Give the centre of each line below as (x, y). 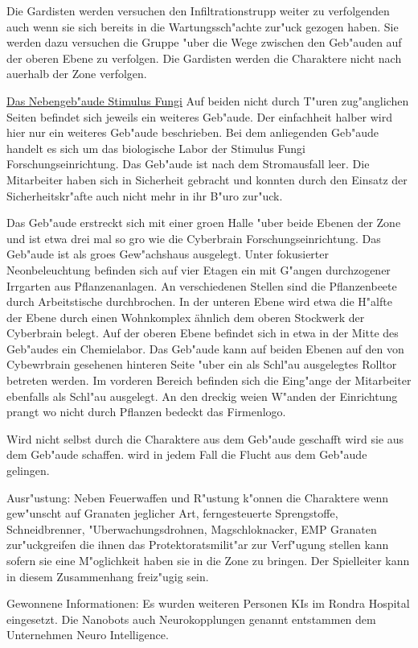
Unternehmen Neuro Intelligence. (88, 635)
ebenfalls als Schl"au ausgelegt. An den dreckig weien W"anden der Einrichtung (202, 396)
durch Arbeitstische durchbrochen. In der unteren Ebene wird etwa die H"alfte (199, 301)
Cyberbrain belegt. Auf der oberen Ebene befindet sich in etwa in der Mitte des (203, 333)
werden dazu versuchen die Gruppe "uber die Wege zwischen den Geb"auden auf (204, 42)
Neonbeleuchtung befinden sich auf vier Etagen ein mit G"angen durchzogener (199, 269)
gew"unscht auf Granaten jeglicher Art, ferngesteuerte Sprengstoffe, (172, 513)
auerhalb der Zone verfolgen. (77, 74)
